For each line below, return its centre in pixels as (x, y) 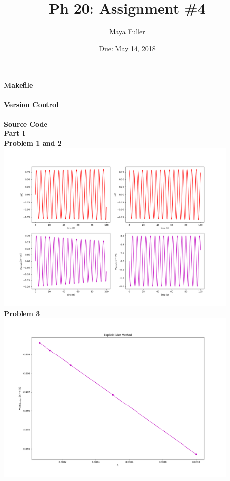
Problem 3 (22, 313)
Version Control (31, 104)
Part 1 (15, 133)
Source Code (26, 123)
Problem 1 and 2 (33, 142)
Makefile (19, 85)
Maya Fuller (127, 32)
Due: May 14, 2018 (127, 48)
